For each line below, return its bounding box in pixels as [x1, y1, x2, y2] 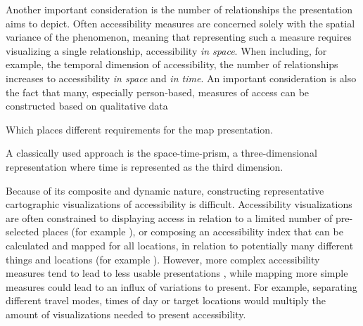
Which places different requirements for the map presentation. [6, 122, 273, 136]
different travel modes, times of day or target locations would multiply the [6, 293, 326, 308]
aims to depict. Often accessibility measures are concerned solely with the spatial [6, 15, 355, 30]
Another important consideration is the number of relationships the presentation [6, 2, 352, 16]
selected [6, 224, 39, 239]
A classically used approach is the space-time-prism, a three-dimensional [6, 145, 317, 160]
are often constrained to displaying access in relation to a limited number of [6, 210, 333, 225]
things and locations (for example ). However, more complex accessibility [6, 252, 320, 266]
